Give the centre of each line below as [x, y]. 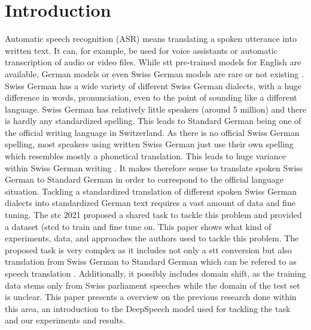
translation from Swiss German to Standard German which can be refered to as [151, 261]
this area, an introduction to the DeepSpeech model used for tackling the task [148, 308]
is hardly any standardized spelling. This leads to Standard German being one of [153, 121]
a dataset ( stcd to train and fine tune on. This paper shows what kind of [138, 226]
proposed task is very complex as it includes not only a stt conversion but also [148, 249]
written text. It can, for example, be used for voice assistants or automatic [141, 50]
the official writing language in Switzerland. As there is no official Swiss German [152, 132]
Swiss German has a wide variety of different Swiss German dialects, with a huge [153, 85]
